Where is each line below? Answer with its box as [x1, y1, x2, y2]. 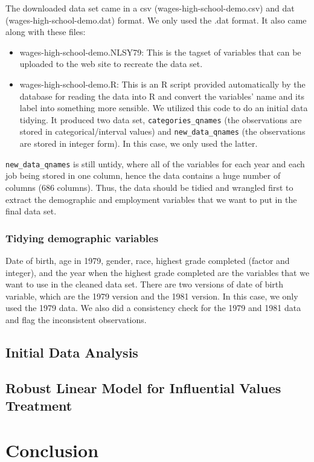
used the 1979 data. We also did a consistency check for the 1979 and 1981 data [5, 301, 301, 314]
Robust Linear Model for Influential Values [5, 378, 281, 397]
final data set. [5, 205, 57, 217]
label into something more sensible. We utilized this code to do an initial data [19, 101, 308, 114]
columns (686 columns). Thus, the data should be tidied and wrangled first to [5, 181, 293, 193]
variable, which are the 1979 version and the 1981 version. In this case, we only [5, 289, 298, 302]
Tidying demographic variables [5, 230, 159, 245]
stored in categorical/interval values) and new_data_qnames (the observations [19, 125, 306, 138]
